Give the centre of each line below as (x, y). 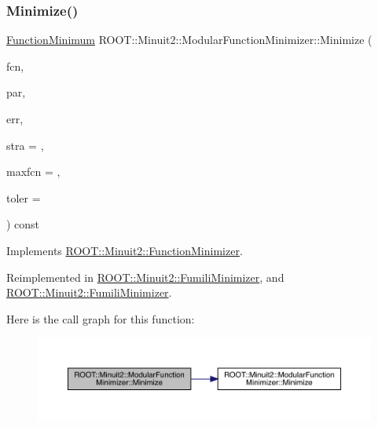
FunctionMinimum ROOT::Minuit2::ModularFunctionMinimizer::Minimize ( (189, 40)
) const (23, 224)
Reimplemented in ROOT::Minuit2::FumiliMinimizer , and (145, 277)
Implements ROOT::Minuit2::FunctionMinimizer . (125, 250)
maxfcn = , (33, 172)
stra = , (25, 145)
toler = (24, 197)
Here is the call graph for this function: (101, 318)
